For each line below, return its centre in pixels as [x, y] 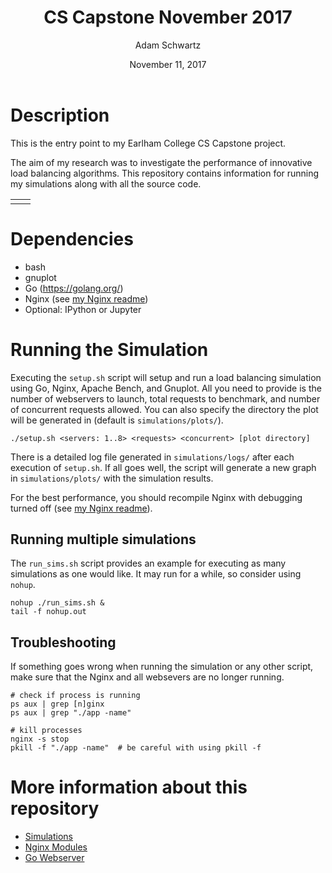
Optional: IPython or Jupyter [83, 309]
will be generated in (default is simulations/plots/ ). [117, 420]
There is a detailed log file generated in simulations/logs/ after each [152, 457]
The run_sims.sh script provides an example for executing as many [148, 563]
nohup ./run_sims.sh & [57, 603]
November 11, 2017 [168, 64]
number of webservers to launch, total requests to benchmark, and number [165, 398]
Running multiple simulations [103, 539]
